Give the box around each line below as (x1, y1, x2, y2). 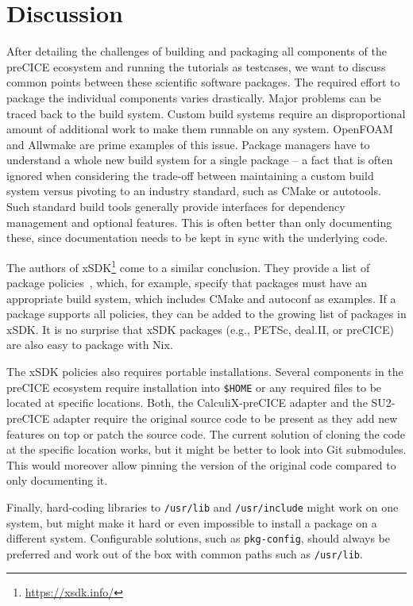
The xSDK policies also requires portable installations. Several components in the (6, 363, 403, 380)
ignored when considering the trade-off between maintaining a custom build (6, 167, 374, 183)
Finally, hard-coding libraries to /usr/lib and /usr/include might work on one (6, 498, 399, 515)
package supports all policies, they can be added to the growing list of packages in (6, 305, 407, 322)
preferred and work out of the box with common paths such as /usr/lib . (6, 545, 363, 562)
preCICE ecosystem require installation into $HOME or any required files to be (6, 378, 382, 395)
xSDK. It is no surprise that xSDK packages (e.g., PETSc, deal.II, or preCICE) (6, 320, 394, 337)
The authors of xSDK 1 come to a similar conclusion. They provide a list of (6, 256, 370, 275)
